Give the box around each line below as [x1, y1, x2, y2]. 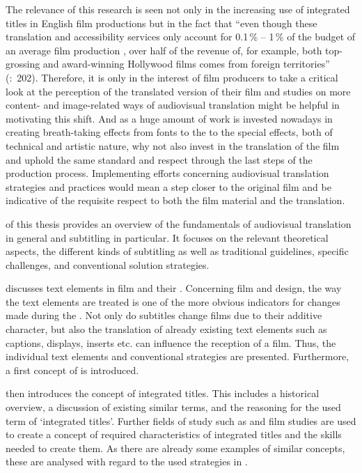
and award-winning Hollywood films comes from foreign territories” [42, 56, 330, 71]
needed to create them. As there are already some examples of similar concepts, [6, 440, 345, 455]
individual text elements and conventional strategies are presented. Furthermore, [6, 349, 349, 364]
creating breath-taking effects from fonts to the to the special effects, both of [6, 125, 333, 139]
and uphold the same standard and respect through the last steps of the [6, 152, 313, 166]
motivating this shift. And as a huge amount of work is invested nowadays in [6, 111, 333, 125]
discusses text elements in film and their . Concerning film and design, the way [6, 281, 342, 295]
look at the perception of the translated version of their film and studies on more [6, 84, 351, 98]
